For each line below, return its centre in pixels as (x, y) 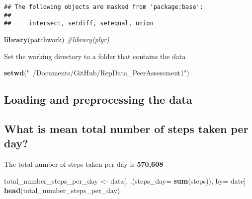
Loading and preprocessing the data (98, 99)
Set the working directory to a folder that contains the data (95, 56)
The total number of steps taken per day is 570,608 (84, 164)
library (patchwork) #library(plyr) (57, 39)
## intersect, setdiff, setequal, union (79, 24)
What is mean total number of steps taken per (126, 128)
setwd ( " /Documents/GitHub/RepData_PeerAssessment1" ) (97, 73)
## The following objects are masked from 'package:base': (104, 7)
